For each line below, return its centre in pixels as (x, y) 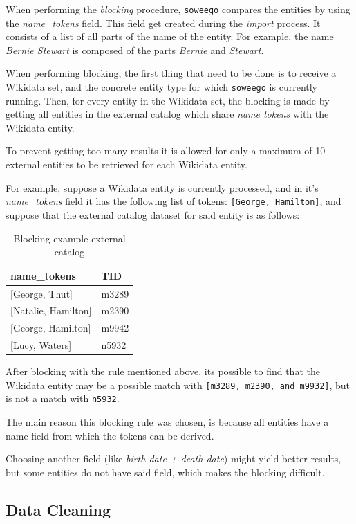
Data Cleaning (58, 509)
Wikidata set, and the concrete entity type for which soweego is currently (161, 87)
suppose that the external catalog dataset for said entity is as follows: (153, 214)
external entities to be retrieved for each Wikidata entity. (127, 164)
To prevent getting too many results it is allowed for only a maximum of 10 (166, 151)
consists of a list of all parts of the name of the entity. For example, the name (170, 36)
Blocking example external (69, 238)
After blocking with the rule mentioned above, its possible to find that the (163, 371)
